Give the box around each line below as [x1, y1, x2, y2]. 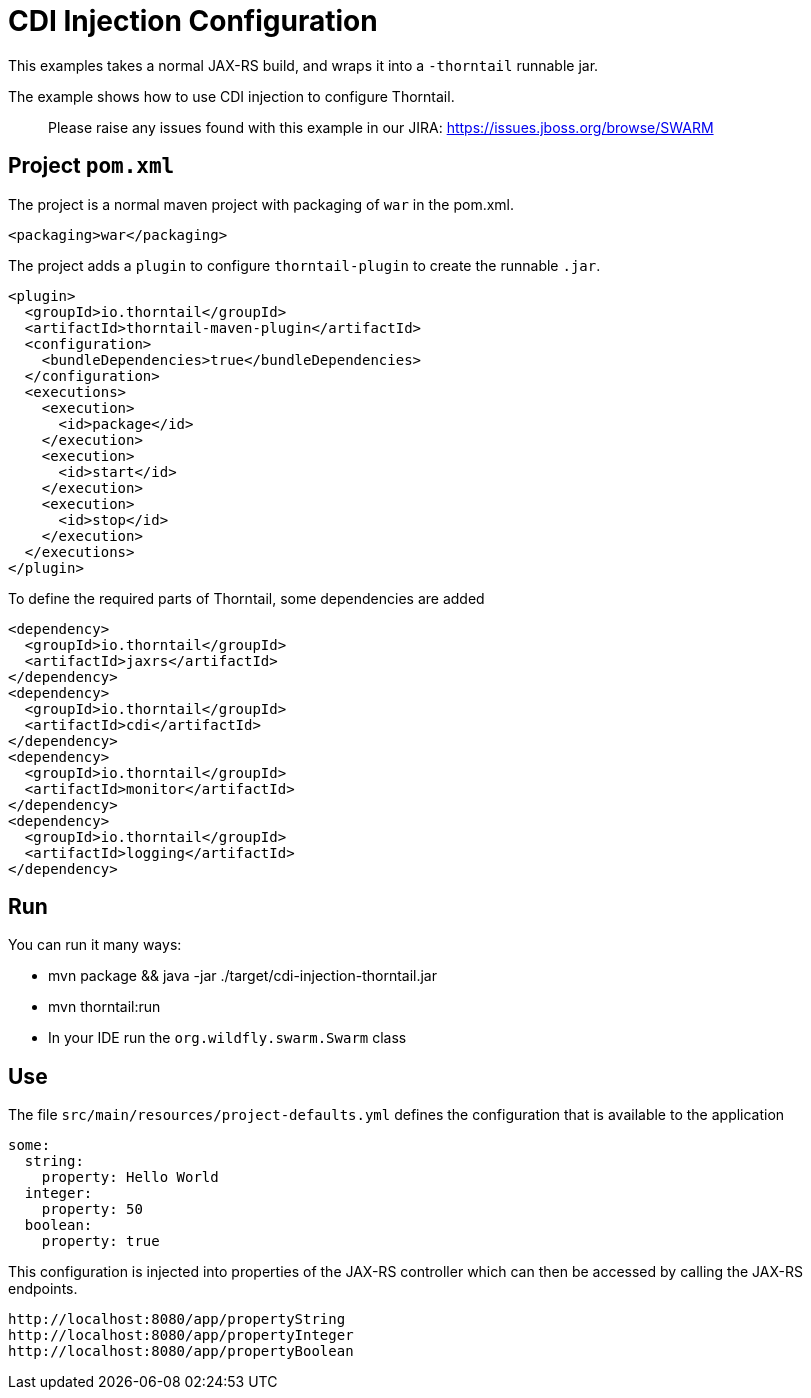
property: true [41, 1233, 160, 1250]
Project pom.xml [8, 153, 175, 179]
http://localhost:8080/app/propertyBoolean [8, 1343, 354, 1360]
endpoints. [8, 1280, 78, 1298]
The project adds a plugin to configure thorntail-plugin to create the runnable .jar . [8, 256, 601, 274]
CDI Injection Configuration [8, 4, 378, 38]
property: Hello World [41, 1169, 219, 1186]
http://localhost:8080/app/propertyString [8, 1311, 346, 1328]
